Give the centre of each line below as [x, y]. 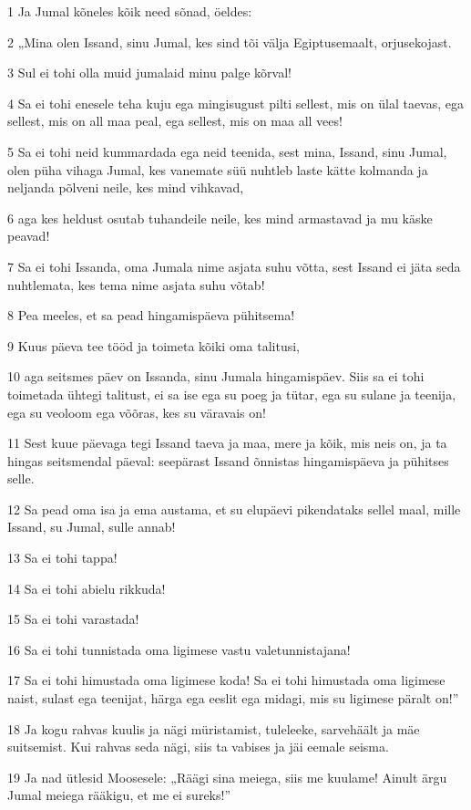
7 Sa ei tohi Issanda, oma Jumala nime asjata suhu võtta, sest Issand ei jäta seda [234, 266]
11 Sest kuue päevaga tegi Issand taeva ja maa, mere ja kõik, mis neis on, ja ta [227, 443]
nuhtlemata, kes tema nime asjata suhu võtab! [136, 284]
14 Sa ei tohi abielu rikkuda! [87, 588]
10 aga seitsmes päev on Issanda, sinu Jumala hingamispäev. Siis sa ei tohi [216, 376]
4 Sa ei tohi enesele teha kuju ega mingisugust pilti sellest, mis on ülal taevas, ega [235, 103]
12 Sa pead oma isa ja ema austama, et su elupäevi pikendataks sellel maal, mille [234, 509]
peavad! [29, 236]
